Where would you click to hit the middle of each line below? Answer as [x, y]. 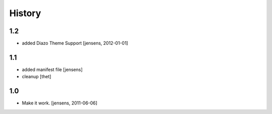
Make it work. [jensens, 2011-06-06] [60, 103]
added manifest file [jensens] [52, 69]
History [25, 13]
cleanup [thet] [37, 77]
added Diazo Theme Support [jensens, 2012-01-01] [75, 43]
